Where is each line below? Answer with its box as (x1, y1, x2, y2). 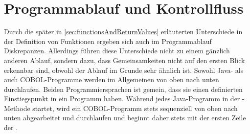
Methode (4, 103, 30, 113)
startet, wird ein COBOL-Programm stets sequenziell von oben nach (32, 103, 238, 113)
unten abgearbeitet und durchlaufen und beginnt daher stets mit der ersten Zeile (4, 112, 246, 123)
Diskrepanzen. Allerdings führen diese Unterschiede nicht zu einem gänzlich (4, 45, 230, 56)
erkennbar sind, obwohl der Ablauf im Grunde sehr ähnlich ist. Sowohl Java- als (4, 65, 244, 75)
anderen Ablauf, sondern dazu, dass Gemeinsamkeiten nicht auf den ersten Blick (4, 55, 245, 65)
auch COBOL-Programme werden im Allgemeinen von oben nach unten (4, 74, 219, 85)
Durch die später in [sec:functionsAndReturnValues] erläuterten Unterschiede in (4, 26, 243, 37)
